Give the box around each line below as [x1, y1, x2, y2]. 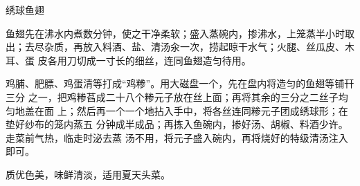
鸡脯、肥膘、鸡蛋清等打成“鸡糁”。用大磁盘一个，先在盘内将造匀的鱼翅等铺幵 [6, 76, 354, 91]
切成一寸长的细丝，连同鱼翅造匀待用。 [76, 53, 251, 67]
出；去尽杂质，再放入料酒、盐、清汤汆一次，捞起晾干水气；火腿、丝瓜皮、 [6, 39, 345, 54]
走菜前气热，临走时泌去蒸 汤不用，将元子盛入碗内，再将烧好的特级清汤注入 [6, 130, 348, 145]
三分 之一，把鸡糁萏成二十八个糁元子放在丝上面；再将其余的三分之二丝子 [6, 89, 339, 104]
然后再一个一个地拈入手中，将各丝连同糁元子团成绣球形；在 [76, 103, 348, 118]
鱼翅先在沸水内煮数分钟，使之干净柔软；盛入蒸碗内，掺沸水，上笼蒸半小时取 [6, 26, 354, 40]
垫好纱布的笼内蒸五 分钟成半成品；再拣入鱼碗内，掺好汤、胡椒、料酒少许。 [6, 117, 348, 131]
